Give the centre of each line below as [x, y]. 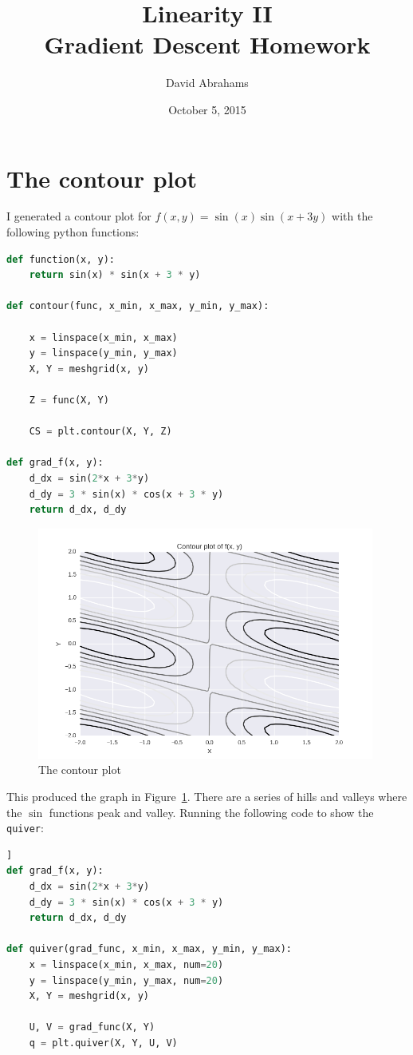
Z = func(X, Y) [69, 400]
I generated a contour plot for [79, 216]
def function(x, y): [61, 259]
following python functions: [73, 232]
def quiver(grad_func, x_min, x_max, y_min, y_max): [149, 949]
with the [352, 216]
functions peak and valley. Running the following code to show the [211, 812]
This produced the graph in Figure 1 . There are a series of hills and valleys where [207, 796]
